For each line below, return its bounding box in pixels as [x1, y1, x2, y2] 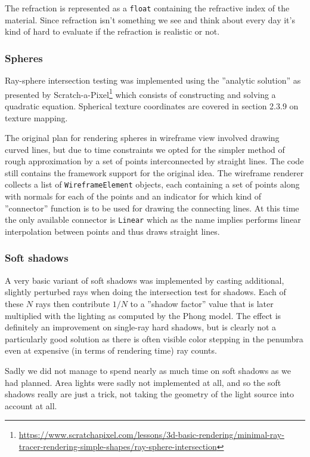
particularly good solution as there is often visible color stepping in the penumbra [5, 332, 303, 345]
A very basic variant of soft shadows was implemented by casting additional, [5, 274, 284, 286]
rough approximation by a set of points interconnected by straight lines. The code [5, 155, 304, 167]
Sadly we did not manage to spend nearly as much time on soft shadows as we [5, 364, 291, 376]
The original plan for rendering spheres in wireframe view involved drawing [5, 131, 280, 144]
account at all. [5, 399, 57, 412]
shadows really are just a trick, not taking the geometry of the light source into [5, 388, 294, 400]
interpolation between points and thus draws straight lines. [5, 225, 220, 237]
